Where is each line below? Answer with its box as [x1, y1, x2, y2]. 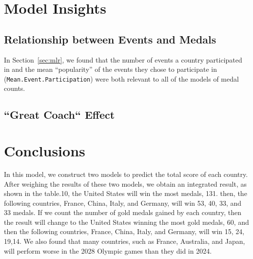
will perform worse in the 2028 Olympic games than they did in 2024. [4, 245, 212, 256]
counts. [4, 83, 25, 93]
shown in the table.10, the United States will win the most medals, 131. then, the [4, 188, 247, 198]
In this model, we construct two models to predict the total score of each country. [4, 169, 248, 179]
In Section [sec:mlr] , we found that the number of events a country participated [4, 54, 242, 65]
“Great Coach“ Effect [4, 107, 115, 122]
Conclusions [4, 140, 85, 160]
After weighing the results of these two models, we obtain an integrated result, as [4, 178, 247, 189]
